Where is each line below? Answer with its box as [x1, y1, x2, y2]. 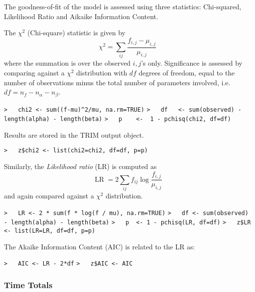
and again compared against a [4, 190, 94, 200]
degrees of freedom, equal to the [138, 67, 235, 77]
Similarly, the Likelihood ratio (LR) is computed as [4, 161, 157, 171]
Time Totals [4, 278, 52, 291]
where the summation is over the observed [4, 58, 131, 68]
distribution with [76, 67, 127, 77]
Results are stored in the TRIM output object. [4, 129, 144, 140]
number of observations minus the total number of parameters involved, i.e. [4, 77, 230, 87]
